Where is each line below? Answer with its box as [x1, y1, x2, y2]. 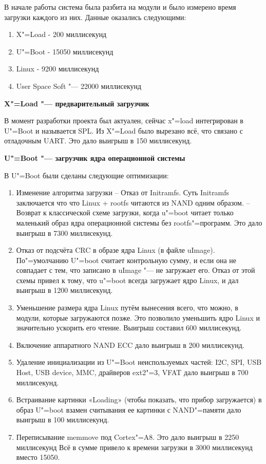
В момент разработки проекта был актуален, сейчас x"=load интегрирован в [4, 115, 243, 126]
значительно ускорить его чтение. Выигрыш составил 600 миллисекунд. [16, 322, 242, 333]
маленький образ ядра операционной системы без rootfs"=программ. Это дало [16, 217, 262, 228]
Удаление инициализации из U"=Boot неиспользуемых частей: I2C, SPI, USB [16, 357, 262, 367]
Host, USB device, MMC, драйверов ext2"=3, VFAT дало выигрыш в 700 [16, 367, 249, 378]
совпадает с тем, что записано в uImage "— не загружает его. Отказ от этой [16, 265, 255, 275]
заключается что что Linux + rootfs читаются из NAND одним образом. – [16, 197, 250, 208]
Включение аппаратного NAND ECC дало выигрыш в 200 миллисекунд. [16, 339, 244, 350]
